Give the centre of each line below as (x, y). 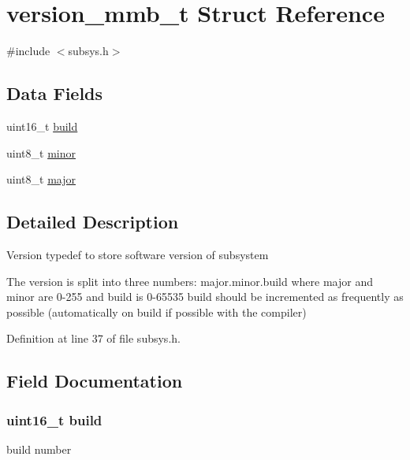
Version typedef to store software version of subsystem (138, 254)
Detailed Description (93, 222)
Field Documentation (95, 381)
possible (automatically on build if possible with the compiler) (157, 312)
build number (39, 449)
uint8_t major (41, 179)
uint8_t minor (41, 152)
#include (28, 51)
